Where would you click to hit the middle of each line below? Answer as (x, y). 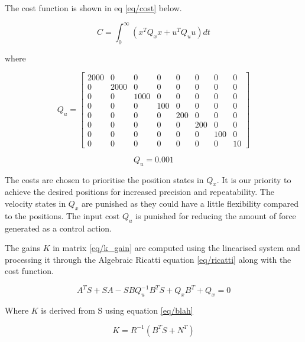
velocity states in (35, 203)
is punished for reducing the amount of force (216, 215)
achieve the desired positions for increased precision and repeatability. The (139, 192)
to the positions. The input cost (62, 215)
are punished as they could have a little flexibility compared (190, 203)
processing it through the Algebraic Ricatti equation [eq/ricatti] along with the (148, 259)
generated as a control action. (58, 228)
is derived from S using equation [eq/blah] (117, 310)
